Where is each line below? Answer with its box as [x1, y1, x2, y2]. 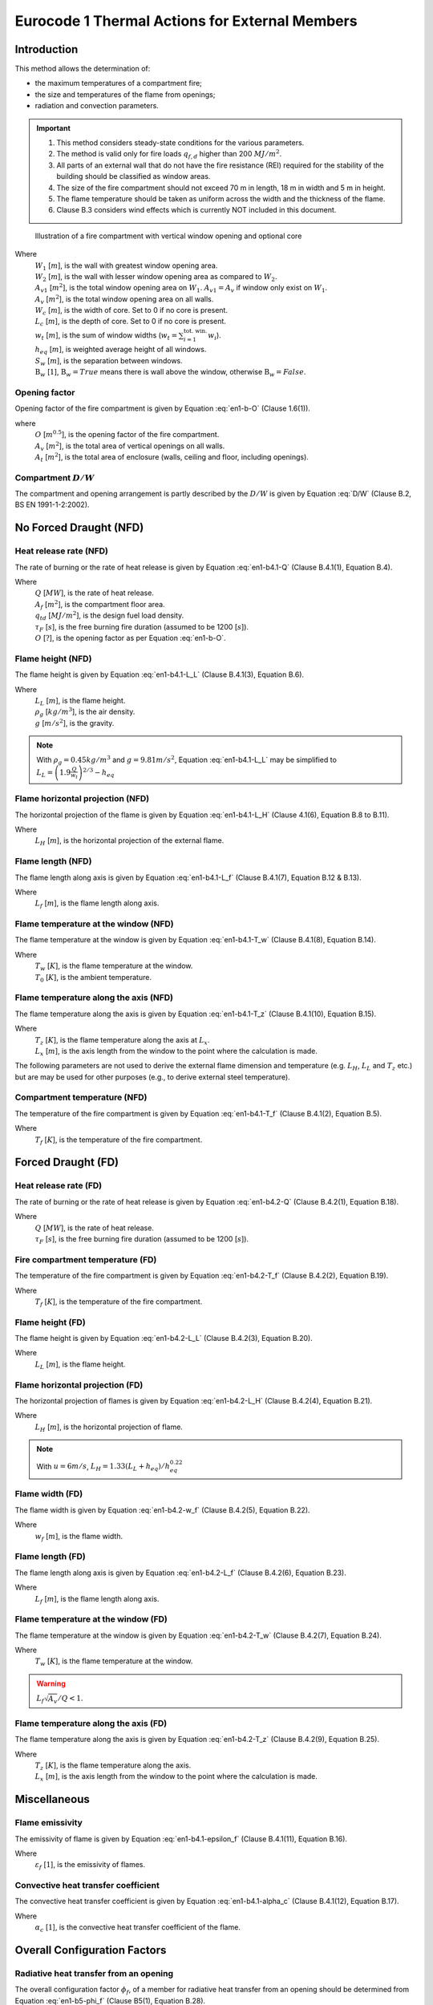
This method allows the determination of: [14, 64, 151, 74]
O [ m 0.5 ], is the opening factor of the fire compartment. [34, 429, 220, 439]
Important [36, 123, 71, 132]
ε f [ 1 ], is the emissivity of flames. [34, 1860, 146, 1872]
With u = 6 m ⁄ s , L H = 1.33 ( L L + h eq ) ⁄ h [36, 1461, 170, 1473]
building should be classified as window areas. [56, 172, 211, 181]
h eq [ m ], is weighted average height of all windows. [34, 345, 207, 356]
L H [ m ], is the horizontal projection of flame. [34, 1422, 184, 1433]
